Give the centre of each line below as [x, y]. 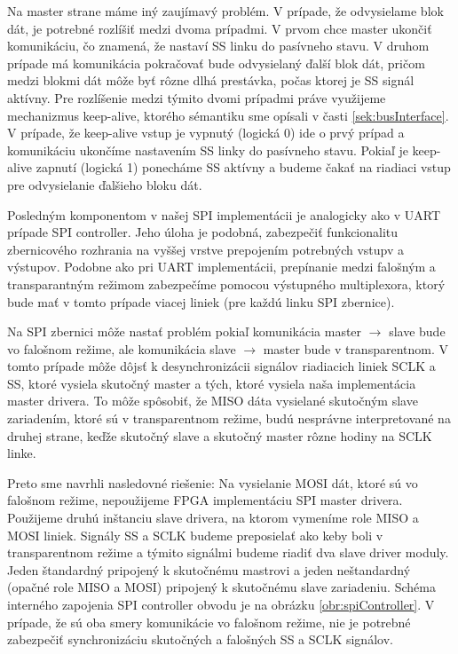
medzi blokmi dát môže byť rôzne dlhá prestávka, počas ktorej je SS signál [211, 80]
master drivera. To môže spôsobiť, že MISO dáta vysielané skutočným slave [213, 401]
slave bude [417, 331]
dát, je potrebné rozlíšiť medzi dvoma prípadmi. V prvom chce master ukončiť [220, 28]
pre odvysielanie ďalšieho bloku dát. [105, 184]
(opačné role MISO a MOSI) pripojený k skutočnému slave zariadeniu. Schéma [221, 587]
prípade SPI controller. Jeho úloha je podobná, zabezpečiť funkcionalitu [203, 232]
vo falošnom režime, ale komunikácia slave [122, 348]
